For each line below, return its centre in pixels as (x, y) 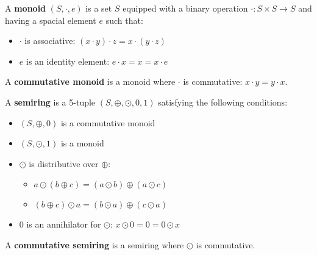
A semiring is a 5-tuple (50, 102)
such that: (124, 20)
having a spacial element (51, 20)
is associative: (50, 41)
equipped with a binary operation (185, 8)
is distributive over (64, 163)
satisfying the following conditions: (223, 102)
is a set (99, 8)
